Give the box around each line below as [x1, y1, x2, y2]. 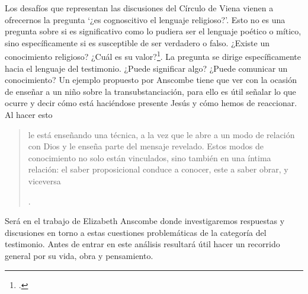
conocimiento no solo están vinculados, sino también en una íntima [28, 151, 271, 164]
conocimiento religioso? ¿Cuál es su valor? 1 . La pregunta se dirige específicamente [5, 49, 301, 63]
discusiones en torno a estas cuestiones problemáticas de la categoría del [5, 226, 267, 238]
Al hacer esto [5, 108, 53, 120]
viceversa [28, 174, 61, 187]
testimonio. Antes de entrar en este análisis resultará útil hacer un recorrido [5, 238, 280, 250]
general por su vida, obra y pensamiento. [5, 249, 153, 261]
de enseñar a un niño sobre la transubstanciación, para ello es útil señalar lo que [5, 85, 296, 97]
